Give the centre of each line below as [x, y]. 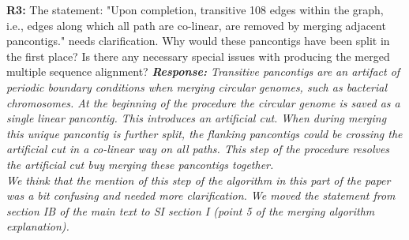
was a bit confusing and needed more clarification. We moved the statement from [201, 195]
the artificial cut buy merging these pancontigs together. [140, 164]
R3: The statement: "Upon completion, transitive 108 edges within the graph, [195, 9]
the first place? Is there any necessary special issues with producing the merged [198, 56]
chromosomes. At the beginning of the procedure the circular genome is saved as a [203, 102]
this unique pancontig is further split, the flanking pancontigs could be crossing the [204, 133]
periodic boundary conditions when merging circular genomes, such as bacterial [197, 86]
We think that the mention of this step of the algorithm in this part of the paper [199, 180]
